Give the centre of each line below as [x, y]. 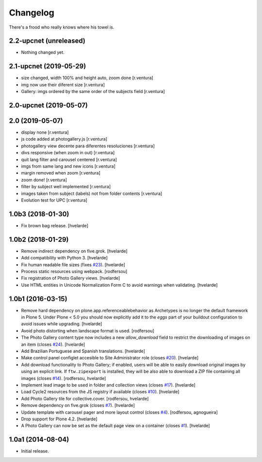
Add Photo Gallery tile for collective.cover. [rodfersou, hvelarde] [85, 398]
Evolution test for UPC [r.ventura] [54, 200]
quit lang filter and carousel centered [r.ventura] [69, 159]
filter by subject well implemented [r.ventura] [66, 187]
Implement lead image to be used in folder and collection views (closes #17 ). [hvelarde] [108, 385]
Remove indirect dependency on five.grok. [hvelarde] [74, 251]
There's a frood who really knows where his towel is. [62, 27]
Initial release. [35, 451]
